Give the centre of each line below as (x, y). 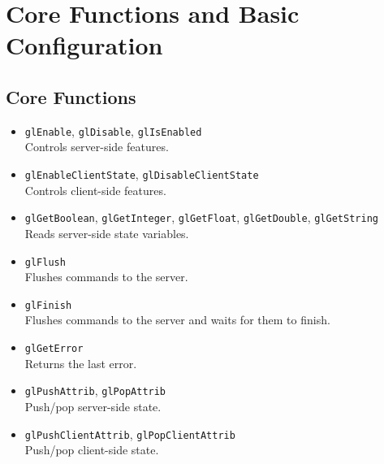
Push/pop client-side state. (92, 450)
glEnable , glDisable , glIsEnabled (113, 130)
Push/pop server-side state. (93, 406)
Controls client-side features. (95, 190)
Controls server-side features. (97, 147)
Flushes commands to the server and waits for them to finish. (177, 320)
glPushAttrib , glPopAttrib (95, 390)
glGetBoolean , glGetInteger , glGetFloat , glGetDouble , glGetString (201, 217)
